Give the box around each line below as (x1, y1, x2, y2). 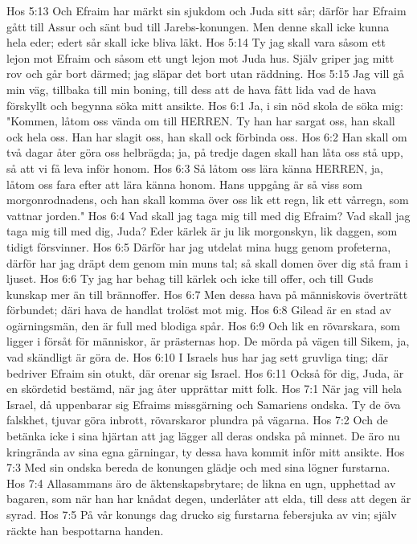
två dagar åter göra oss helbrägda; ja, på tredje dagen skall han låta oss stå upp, (6, 144, 403, 161)
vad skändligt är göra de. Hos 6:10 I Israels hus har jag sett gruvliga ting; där (6, 349, 389, 366)
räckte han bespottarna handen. (6, 522, 164, 538)
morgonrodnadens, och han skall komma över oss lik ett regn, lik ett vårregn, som (6, 191, 409, 208)
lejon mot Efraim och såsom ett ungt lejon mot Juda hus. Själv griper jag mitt (6, 49, 395, 66)
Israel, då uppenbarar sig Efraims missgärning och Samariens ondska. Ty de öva (6, 395, 401, 412)
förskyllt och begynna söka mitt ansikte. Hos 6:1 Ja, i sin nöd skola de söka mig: (6, 96, 403, 113)
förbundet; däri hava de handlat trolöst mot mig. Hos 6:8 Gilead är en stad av (6, 301, 391, 318)
